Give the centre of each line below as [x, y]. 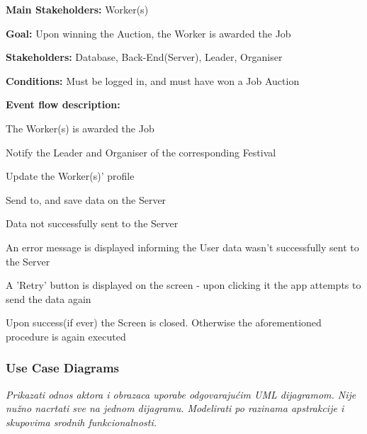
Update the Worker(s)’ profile [70, 176]
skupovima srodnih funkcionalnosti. [81, 422]
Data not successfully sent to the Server [92, 223]
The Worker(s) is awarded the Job [80, 128]
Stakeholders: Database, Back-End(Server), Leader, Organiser [144, 57]
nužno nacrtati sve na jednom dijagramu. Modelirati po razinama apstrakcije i [175, 408]
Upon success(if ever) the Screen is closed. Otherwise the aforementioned [164, 322]
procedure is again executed [66, 336]
